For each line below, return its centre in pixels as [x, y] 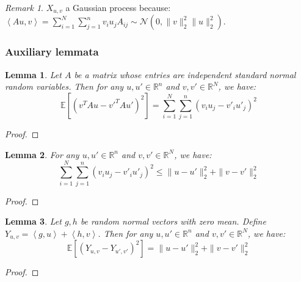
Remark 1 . [24, 7]
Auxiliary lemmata [52, 52]
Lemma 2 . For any [42, 154]
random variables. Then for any [64, 86]
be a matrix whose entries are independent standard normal [185, 74]
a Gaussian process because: [118, 7]
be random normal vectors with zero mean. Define [173, 221]
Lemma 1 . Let [33, 74]
